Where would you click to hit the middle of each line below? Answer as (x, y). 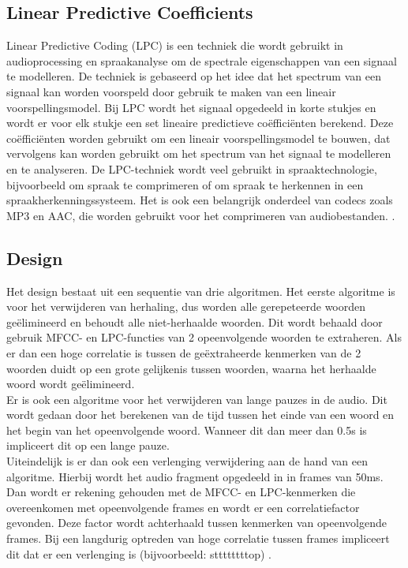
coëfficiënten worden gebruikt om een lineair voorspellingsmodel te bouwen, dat (198, 138)
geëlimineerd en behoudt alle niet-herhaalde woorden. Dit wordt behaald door (195, 321)
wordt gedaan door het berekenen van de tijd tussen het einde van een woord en (200, 415)
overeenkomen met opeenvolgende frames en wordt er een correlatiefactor (183, 507)
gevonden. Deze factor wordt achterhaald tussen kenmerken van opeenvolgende (197, 523)
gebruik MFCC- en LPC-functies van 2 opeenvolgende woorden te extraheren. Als (204, 337)
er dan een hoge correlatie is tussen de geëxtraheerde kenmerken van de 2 (184, 352)
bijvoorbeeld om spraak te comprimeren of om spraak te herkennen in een (185, 184)
